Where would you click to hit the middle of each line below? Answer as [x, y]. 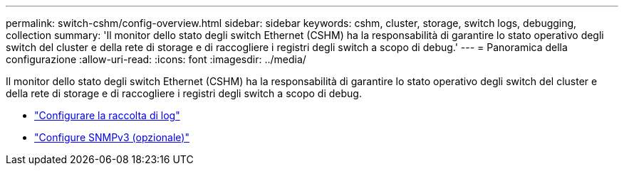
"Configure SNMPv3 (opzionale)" [112, 137]
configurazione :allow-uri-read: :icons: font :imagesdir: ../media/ [156, 59]
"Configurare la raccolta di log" [107, 115]
